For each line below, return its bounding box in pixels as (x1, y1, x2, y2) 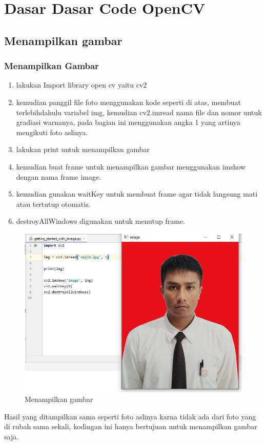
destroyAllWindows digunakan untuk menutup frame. (16, 216, 186, 226)
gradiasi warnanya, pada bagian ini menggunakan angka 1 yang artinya (16, 117, 240, 128)
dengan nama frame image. (16, 171, 101, 182)
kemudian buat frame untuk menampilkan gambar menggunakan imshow (16, 161, 246, 172)
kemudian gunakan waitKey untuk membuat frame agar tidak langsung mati (16, 188, 258, 199)
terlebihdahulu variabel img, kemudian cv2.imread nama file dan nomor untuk (16, 107, 262, 117)
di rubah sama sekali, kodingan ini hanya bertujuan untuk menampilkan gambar (4, 421, 257, 432)
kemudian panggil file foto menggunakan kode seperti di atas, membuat (16, 96, 241, 107)
